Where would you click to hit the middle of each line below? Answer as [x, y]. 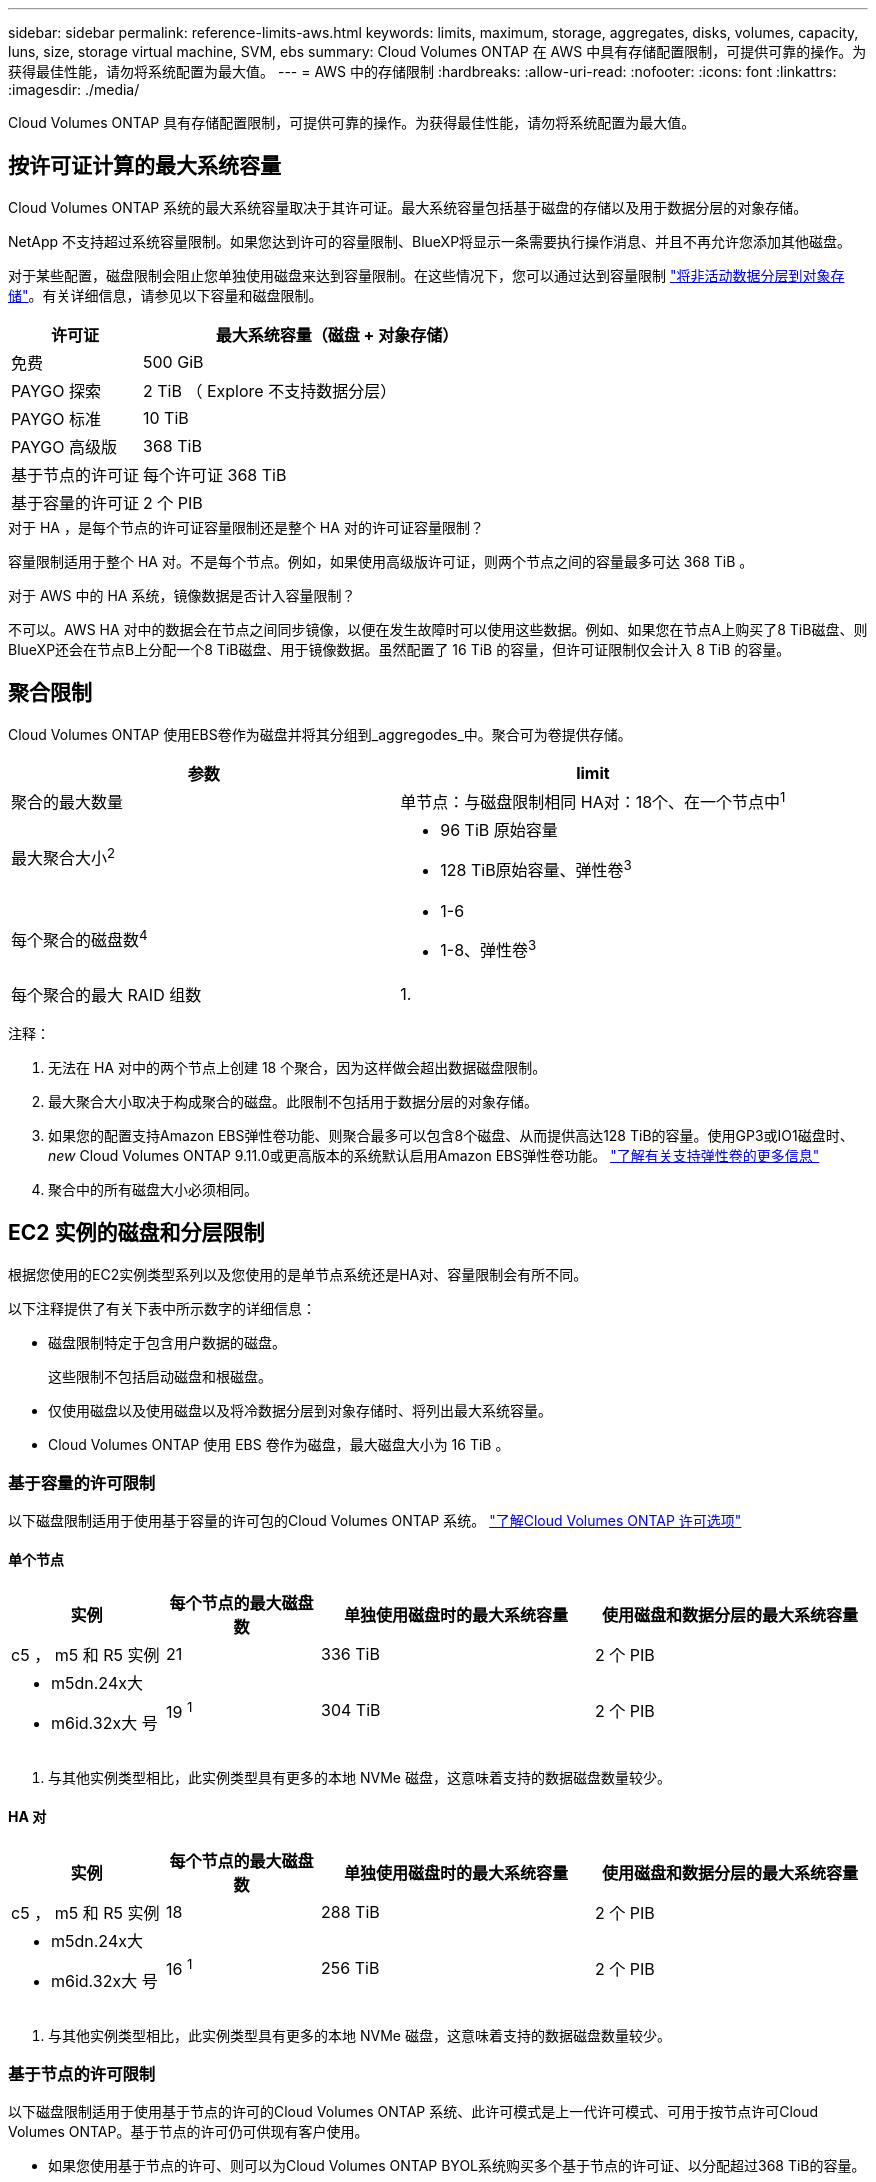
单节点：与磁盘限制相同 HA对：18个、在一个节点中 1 [593, 800]
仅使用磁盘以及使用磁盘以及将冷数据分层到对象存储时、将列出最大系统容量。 [300, 1410]
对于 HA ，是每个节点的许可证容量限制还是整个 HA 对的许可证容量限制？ [246, 527]
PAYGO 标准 [56, 418]
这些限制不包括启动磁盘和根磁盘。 [160, 1376]
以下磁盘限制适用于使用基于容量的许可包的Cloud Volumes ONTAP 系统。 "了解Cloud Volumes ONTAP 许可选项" [375, 1521]
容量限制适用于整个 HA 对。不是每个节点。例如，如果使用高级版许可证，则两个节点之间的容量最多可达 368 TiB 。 [381, 561]
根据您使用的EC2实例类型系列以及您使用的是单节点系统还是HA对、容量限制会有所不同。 [298, 1274]
